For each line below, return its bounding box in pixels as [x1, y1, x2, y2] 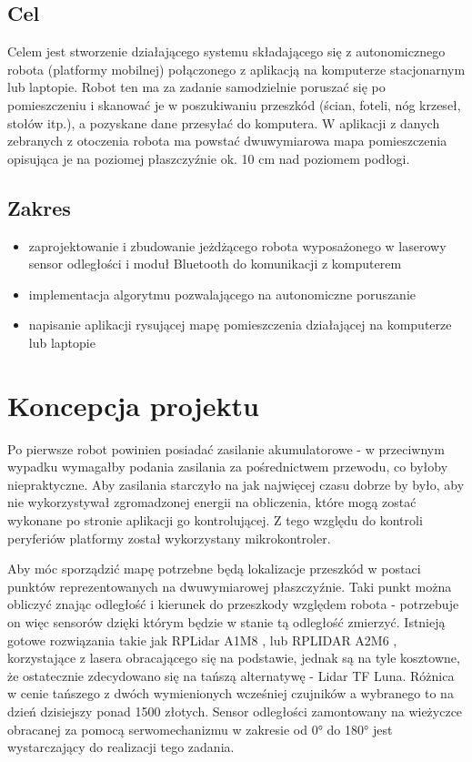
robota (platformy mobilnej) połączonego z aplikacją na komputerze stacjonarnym [7, 59, 466, 78]
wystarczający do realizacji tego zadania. [7, 737, 235, 757]
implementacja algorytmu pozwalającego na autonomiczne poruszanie [28, 284, 417, 303]
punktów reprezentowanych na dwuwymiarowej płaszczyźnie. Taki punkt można [7, 576, 452, 595]
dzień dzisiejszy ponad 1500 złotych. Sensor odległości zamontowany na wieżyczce [7, 701, 463, 720]
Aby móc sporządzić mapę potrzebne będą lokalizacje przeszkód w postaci [7, 559, 421, 578]
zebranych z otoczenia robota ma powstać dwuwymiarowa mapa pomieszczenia [7, 131, 447, 150]
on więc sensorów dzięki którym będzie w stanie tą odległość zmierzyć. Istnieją [7, 613, 446, 631]
